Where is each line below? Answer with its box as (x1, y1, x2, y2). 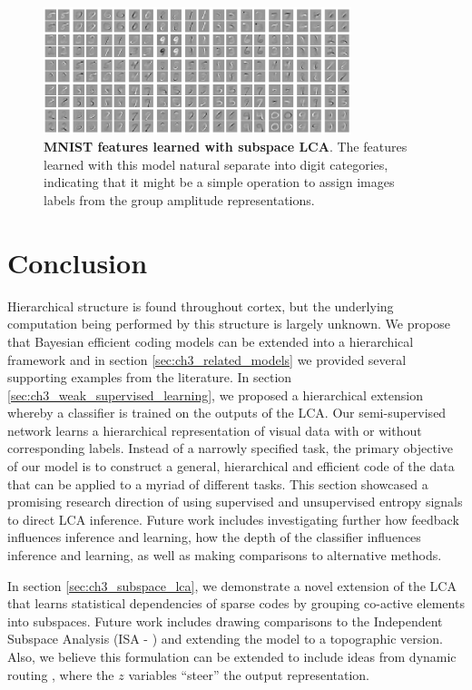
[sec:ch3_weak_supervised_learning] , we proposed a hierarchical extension (7, 385, 423, 404)
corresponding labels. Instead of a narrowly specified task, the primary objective (7, 439, 454, 458)
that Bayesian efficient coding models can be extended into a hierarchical (7, 331, 414, 350)
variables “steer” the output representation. (128, 665, 369, 684)
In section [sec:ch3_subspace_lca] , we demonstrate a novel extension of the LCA (7, 576, 457, 595)
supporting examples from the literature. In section (7, 368, 292, 387)
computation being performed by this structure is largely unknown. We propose (7, 314, 450, 333)
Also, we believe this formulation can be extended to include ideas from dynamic (7, 647, 457, 665)
